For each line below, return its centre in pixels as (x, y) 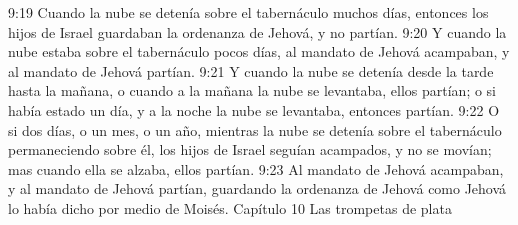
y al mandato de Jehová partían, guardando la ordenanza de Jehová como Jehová (257, 188)
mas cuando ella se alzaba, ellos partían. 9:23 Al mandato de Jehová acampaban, (256, 168)
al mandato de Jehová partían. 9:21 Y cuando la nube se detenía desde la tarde (251, 70)
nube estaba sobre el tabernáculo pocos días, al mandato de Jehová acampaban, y (259, 51)
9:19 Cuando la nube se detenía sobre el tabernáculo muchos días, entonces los (248, 12)
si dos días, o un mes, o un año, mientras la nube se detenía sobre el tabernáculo (255, 129)
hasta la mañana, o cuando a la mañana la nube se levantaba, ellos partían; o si (252, 90)
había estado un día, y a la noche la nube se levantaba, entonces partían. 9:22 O (254, 109)
